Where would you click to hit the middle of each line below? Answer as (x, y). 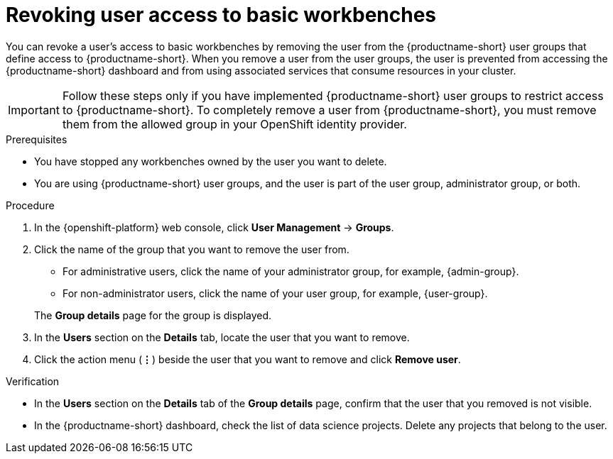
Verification (33, 381)
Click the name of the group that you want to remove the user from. (192, 249)
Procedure (30, 205)
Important (34, 110)
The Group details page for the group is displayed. (153, 315)
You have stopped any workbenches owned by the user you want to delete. (211, 161)
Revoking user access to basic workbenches (221, 15)
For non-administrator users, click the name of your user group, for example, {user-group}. (275, 293)
